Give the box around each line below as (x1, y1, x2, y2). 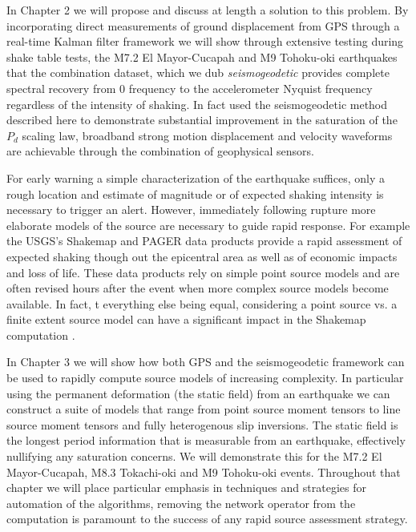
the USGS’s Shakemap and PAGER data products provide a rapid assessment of (6, 232, 402, 249)
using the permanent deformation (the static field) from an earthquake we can (6, 385, 390, 401)
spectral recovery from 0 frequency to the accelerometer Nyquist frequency (6, 79, 373, 96)
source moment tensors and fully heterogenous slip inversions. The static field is (6, 416, 398, 433)
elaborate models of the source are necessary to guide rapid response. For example (6, 216, 410, 233)
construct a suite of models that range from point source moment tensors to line (6, 401, 401, 417)
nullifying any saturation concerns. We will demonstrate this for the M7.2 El (6, 448, 382, 465)
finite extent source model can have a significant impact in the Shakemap (6, 311, 366, 328)
